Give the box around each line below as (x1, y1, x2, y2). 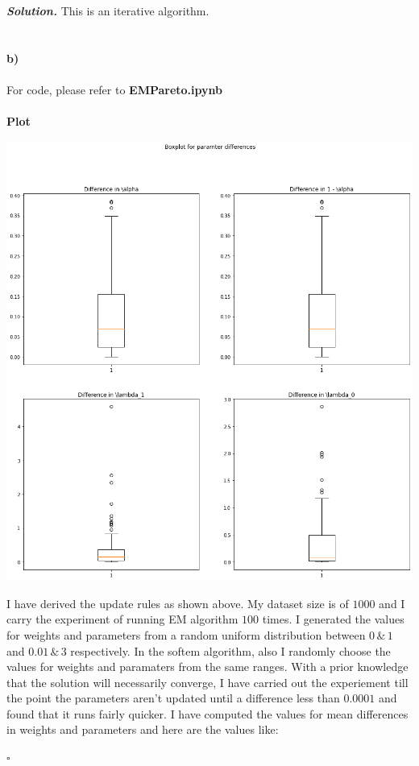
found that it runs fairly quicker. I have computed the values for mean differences (6, 705, 409, 722)
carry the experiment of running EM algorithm (6, 611, 239, 627)
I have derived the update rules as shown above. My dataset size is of (6, 594, 349, 611)
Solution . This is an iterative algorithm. (6, 2, 209, 19)
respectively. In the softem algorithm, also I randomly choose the (70, 642, 391, 659)
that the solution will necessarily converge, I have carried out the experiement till (6, 673, 409, 690)
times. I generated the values (262, 611, 404, 627)
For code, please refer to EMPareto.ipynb (6, 81, 222, 97)
